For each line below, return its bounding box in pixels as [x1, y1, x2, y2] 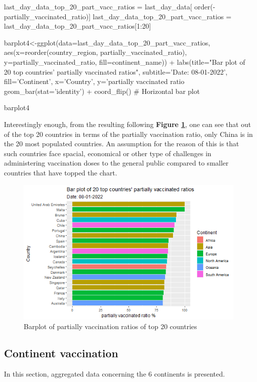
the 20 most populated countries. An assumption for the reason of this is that [4, 138, 239, 149]
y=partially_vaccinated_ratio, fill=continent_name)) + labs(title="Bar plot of [4, 56, 245, 67]
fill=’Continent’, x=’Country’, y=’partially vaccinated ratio [4, 76, 184, 86]
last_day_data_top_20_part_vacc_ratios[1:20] [4, 21, 151, 31]
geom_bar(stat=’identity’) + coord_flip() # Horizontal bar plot [4, 85, 200, 96]
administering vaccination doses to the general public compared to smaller [4, 158, 229, 168]
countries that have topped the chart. [4, 167, 117, 177]
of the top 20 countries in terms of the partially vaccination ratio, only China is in [4, 128, 253, 139]
